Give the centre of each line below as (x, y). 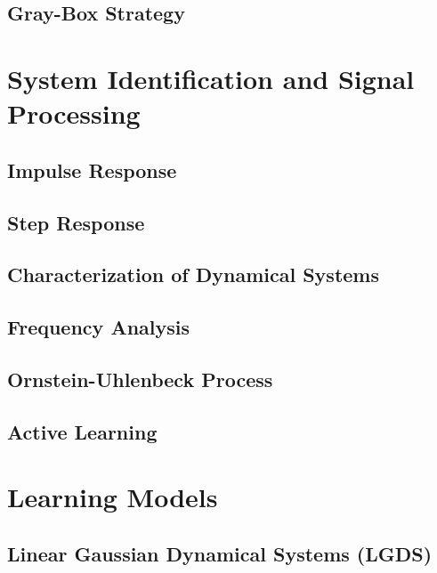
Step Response (76, 222)
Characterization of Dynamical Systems (193, 274)
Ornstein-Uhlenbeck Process (140, 379)
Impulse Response (92, 169)
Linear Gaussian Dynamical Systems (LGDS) (220, 553)
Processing (74, 113)
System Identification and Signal (211, 78)
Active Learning (82, 431)
